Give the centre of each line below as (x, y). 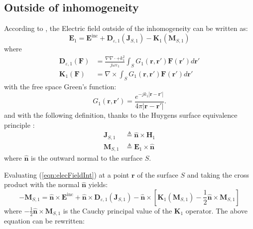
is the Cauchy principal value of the (118, 210)
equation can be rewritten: (44, 221)
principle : (19, 124)
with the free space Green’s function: (60, 86)
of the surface (158, 174)
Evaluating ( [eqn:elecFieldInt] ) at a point (67, 174)
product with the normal (42, 184)
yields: (98, 184)
